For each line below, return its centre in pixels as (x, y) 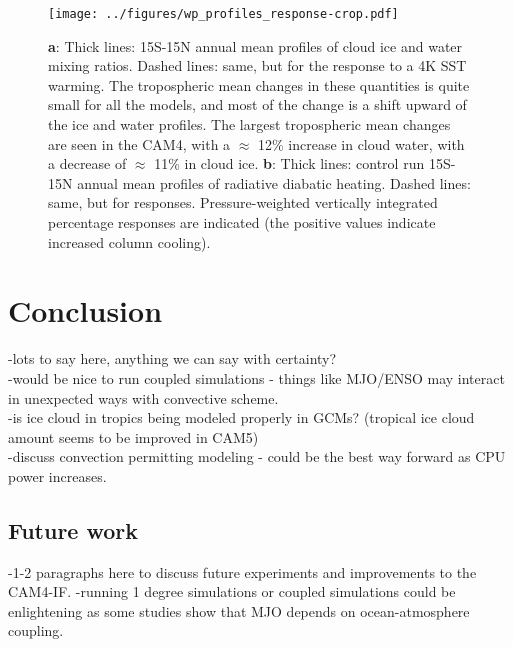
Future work (73, 529)
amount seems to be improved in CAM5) (133, 436)
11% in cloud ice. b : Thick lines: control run (289, 163)
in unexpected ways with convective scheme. (143, 397)
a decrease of (87, 163)
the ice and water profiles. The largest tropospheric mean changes (249, 124)
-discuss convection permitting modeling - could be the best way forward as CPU (257, 456)
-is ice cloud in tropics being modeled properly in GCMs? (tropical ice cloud (241, 417)
